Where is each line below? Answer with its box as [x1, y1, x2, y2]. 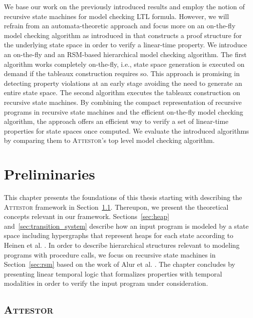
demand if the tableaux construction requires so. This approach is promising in [4, 68, 240, 79]
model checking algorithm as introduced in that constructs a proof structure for [4, 30, 242, 40]
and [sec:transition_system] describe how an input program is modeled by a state [4, 220, 249, 231]
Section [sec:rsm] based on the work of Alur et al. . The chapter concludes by [4, 259, 235, 269]
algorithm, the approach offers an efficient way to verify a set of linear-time [4, 116, 229, 126]
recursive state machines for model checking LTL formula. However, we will [4, 11, 229, 21]
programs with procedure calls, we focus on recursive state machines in [4, 249, 216, 259]
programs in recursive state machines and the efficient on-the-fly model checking [4, 106, 243, 117]
